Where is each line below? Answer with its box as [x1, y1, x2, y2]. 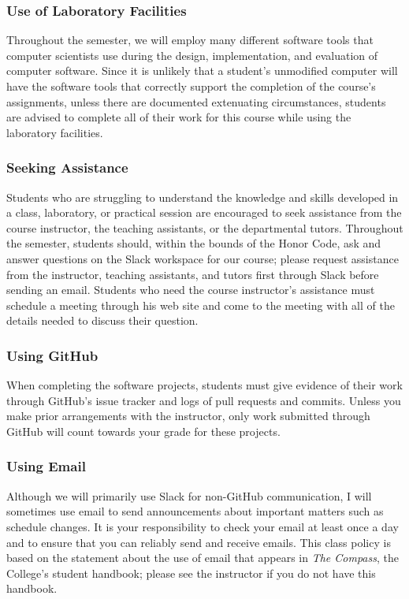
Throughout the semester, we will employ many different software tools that [6, 32, 374, 48]
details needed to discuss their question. [6, 312, 199, 329]
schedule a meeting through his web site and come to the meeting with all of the [6, 296, 395, 313]
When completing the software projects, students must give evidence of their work [6, 377, 403, 393]
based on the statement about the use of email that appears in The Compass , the [6, 549, 399, 566]
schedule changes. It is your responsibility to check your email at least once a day [6, 518, 399, 534]
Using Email [6, 456, 86, 476]
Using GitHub [6, 345, 99, 365]
